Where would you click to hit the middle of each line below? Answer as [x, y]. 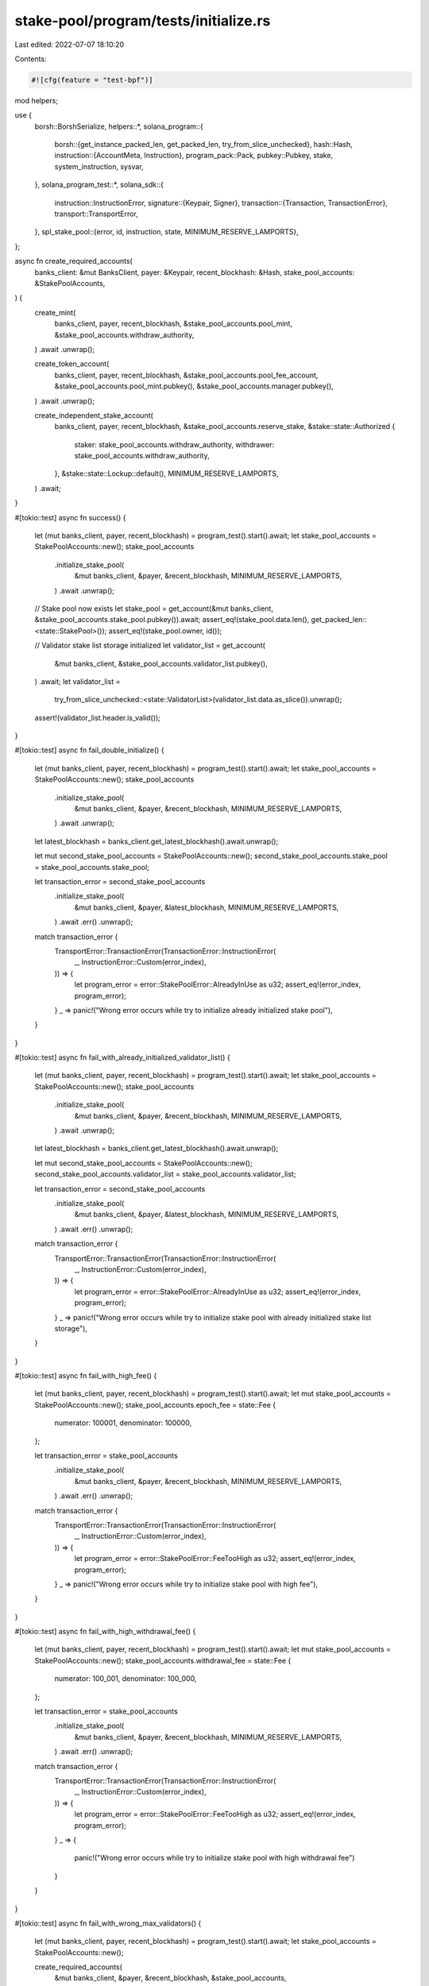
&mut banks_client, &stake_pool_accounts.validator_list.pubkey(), [161, 663]
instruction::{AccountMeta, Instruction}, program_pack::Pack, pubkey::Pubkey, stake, [194, 156]
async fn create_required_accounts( [73, 261]
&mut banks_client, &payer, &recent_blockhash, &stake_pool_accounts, [170, 1978]
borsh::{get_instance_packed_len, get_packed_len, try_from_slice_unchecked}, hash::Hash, [203, 145]
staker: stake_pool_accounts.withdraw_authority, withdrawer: [174, 444]
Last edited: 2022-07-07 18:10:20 [70, 44]
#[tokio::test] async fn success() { [70, 517]
